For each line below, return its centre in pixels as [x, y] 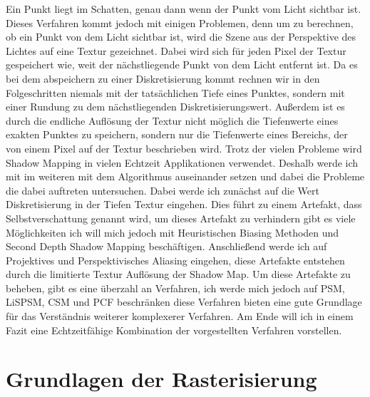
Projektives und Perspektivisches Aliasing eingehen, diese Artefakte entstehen [175, 260]
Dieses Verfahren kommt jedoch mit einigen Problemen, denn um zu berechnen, [180, 22]
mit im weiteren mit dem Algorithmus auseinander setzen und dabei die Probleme [185, 176]
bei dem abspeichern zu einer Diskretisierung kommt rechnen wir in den [163, 78]
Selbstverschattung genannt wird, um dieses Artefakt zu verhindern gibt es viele [181, 218]
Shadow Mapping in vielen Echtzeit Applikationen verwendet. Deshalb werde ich [182, 162]
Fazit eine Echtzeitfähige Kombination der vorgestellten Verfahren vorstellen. [174, 330]
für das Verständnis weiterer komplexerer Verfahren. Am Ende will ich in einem [180, 316]
